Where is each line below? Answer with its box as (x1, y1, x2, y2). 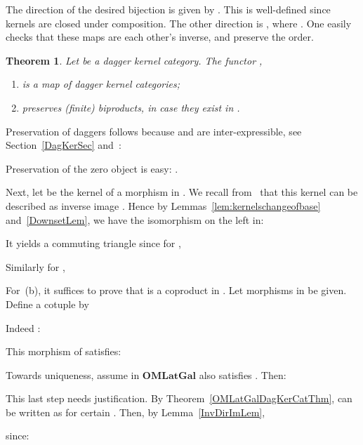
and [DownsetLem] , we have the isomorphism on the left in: (6, 212, 264, 227)
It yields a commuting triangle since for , (6, 236, 181, 251)
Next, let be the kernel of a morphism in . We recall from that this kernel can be (6, 185, 358, 199)
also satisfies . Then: (199, 367, 286, 382)
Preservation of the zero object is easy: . (6, 161, 178, 175)
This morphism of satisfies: (6, 344, 121, 359)
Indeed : (6, 320, 41, 335)
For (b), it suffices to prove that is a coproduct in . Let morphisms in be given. (6, 283, 347, 298)
